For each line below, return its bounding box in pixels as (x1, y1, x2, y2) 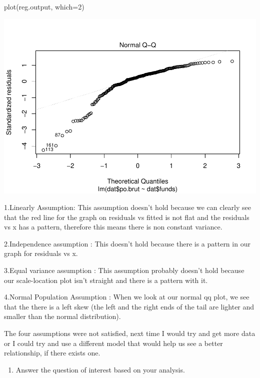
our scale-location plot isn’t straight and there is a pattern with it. (4, 274, 208, 285)
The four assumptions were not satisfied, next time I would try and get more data (4, 328, 255, 338)
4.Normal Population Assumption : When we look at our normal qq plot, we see (4, 291, 249, 302)
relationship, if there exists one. (4, 347, 100, 358)
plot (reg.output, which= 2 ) (4, 1, 84, 11)
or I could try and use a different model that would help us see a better (4, 337, 223, 348)
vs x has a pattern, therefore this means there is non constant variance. (4, 221, 222, 232)
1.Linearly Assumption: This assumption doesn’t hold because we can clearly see (4, 202, 251, 212)
